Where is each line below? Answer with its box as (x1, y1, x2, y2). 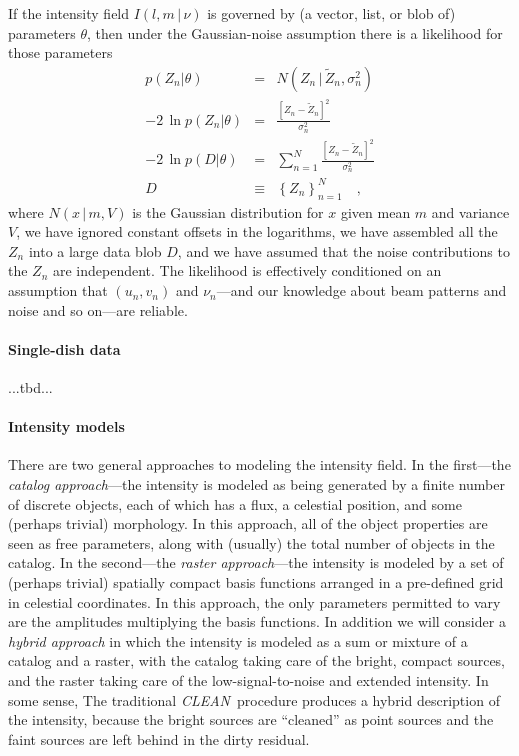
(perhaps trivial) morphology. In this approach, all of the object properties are (8, 513, 488, 534)
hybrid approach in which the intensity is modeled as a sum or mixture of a (8, 630, 468, 651)
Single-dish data (8, 338, 121, 359)
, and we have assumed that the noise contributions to (177, 240, 510, 261)
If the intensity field (8, 3, 130, 23)
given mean (340, 201, 411, 222)
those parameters (8, 42, 113, 63)
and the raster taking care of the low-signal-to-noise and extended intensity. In (8, 669, 489, 690)
